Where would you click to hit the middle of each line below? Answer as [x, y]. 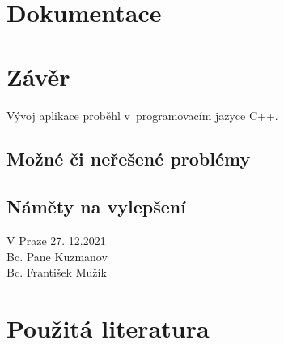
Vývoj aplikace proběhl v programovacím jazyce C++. [142, 115]
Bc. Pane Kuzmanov [57, 256]
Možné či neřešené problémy [129, 159]
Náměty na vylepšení [96, 206]
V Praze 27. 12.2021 [56, 241]
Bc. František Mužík [57, 272]
